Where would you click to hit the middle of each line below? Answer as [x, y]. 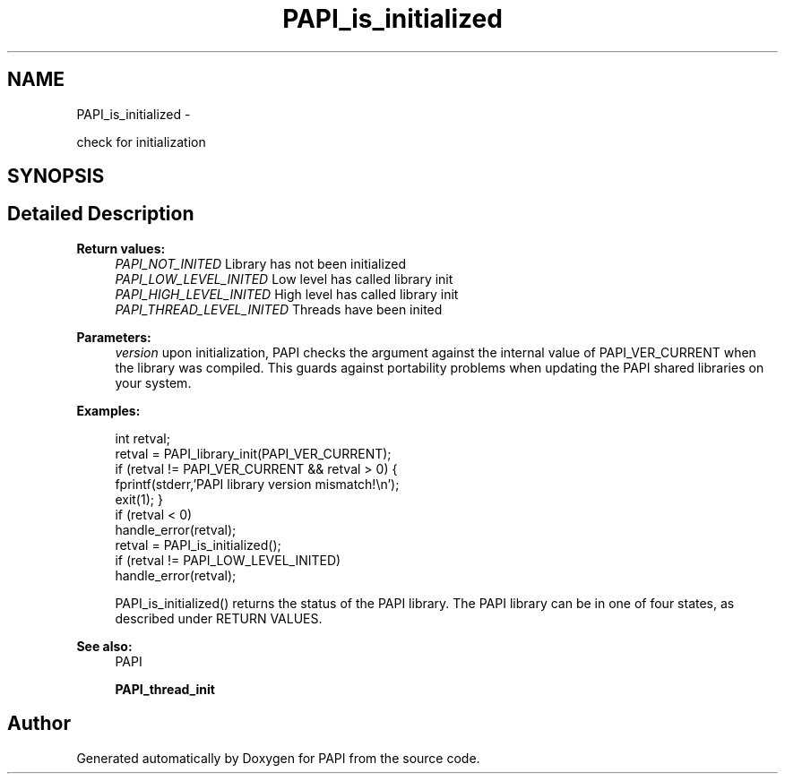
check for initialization [141, 142]
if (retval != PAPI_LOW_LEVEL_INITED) [228, 560]
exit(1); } [139, 499]
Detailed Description [101, 214]
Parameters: [114, 337]
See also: [104, 646]
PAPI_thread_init [165, 689]
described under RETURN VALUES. [219, 618]
